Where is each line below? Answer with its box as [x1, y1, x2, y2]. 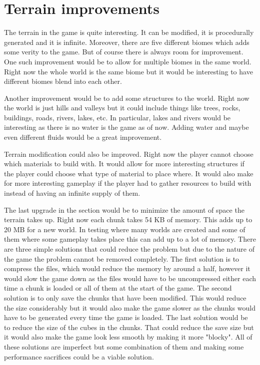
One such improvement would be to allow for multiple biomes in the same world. [4, 56, 251, 66]
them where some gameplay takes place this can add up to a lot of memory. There [4, 234, 256, 244]
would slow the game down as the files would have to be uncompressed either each [4, 273, 256, 283]
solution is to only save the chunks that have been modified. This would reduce [4, 292, 246, 303]
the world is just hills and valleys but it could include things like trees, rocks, [4, 102, 240, 113]
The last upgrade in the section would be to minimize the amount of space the [4, 204, 244, 215]
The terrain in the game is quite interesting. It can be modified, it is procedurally [4, 27, 254, 37]
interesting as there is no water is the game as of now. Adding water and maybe [4, 122, 249, 132]
